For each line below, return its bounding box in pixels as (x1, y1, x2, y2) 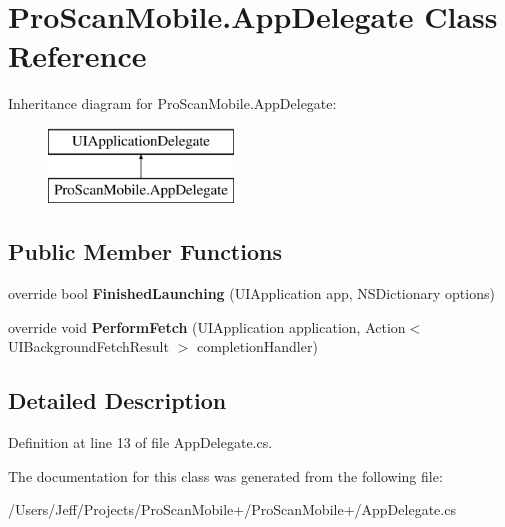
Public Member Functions (8, 236, 282, 267)
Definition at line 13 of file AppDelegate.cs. (8, 432, 273, 453)
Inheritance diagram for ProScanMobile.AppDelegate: (8, 93, 337, 114)
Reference (8, 35, 147, 76)
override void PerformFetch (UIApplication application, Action (8, 316, 406, 337)
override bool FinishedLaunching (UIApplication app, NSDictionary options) (8, 283, 495, 304)
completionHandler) (196, 336, 318, 357)
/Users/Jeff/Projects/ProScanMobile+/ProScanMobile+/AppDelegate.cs (8, 499, 456, 520)
